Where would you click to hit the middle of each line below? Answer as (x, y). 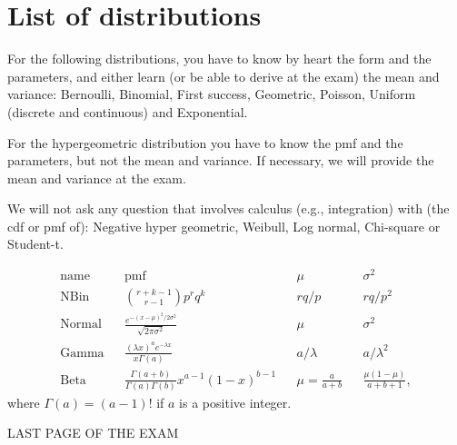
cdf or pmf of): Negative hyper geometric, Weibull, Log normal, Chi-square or (224, 226)
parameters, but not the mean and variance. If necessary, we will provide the (221, 160)
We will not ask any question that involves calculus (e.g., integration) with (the (228, 208)
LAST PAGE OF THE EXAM (93, 433)
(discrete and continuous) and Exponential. (128, 111)
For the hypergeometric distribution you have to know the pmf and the (205, 142)
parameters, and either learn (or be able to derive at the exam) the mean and (224, 76)
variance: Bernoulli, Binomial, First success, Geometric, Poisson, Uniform (212, 94)
